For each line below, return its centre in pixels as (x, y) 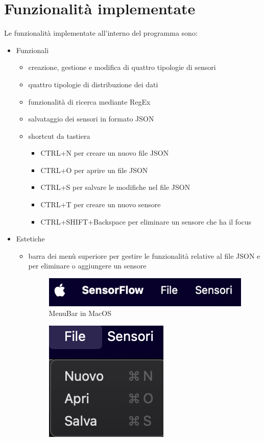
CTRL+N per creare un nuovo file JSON (105, 153)
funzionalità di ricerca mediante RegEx (89, 101)
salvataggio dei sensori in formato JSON (91, 119)
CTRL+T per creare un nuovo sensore (101, 204)
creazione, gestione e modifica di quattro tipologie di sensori (122, 67)
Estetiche (30, 239)
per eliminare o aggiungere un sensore (87, 266)
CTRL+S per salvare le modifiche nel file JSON (115, 187)
